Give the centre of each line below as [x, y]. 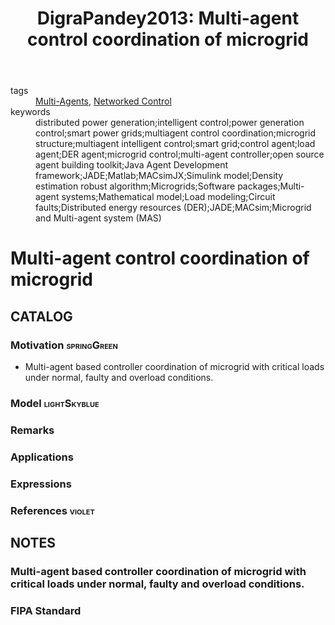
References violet [52, 510]
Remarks [32, 430]
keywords [30, 112]
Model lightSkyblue [55, 403]
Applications [42, 457]
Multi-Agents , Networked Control [103, 101]
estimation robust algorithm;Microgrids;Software [135, 186]
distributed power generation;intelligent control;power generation [170, 123]
